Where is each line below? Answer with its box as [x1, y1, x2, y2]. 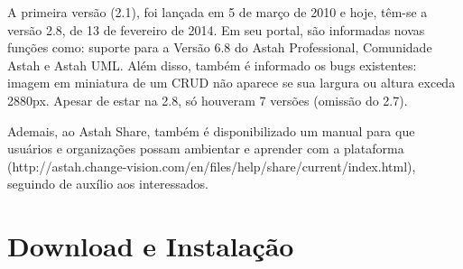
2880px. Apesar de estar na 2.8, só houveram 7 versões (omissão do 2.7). [7, 90, 408, 109]
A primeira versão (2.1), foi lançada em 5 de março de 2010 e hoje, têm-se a [7, 3, 428, 21]
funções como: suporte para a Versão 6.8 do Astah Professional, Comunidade [7, 38, 432, 57]
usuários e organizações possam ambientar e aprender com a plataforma [7, 139, 404, 158]
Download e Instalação [7, 227, 294, 264]
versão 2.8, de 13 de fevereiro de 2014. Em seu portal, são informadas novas [7, 20, 425, 39]
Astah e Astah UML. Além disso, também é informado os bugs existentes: [7, 55, 417, 74]
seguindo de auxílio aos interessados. [7, 174, 208, 193]
